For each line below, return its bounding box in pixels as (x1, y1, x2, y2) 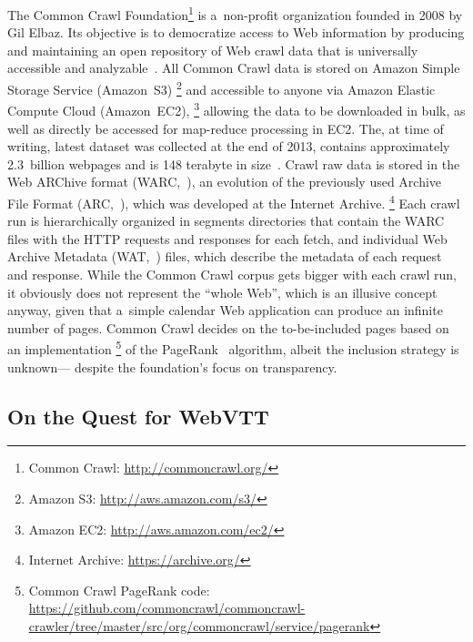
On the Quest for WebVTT (7, 402, 269, 430)
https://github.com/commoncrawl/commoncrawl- (28, 598, 306, 617)
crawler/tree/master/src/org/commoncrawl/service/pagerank (28, 616, 370, 635)
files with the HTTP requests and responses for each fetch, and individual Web (7, 229, 448, 248)
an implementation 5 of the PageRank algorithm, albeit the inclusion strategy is (7, 337, 459, 358)
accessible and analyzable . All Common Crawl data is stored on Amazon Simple (7, 58, 460, 77)
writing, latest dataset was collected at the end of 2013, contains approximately (7, 137, 450, 156)
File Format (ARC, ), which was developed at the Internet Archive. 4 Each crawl (7, 190, 460, 212)
